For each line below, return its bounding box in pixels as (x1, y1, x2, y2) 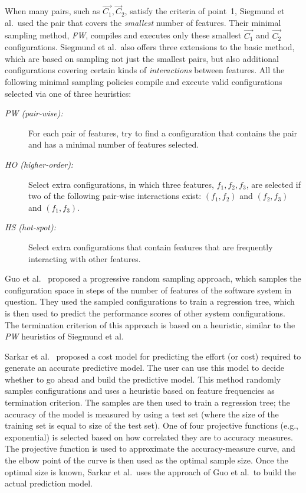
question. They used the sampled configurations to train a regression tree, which (5, 295, 295, 308)
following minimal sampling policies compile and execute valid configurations (5, 76, 282, 87)
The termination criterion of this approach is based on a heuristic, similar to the (5, 318, 295, 331)
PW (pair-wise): (5, 107, 63, 119)
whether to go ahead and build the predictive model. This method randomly (5, 373, 281, 385)
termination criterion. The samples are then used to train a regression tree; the (5, 396, 290, 409)
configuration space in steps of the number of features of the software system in (5, 283, 292, 296)
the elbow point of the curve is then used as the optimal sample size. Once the (5, 454, 288, 466)
